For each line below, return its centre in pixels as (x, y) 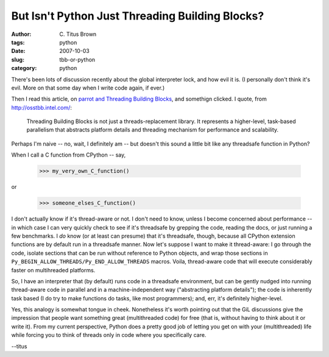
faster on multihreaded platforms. (53, 270)
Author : (21, 34)
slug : (18, 59)
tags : (18, 42)
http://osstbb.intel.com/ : (42, 107)
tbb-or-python (77, 59)
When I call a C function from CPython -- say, (69, 155)
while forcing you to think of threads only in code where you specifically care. (109, 335)
